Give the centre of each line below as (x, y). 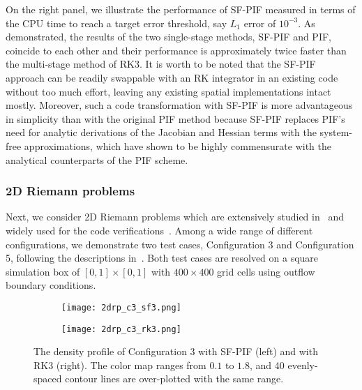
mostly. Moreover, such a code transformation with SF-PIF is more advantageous (179, 105)
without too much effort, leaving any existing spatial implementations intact (168, 91)
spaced (48, 378)
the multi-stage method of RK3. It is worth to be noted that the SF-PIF (161, 64)
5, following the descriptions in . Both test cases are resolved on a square (162, 258)
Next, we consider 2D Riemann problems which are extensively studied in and (175, 217)
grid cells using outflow (266, 271)
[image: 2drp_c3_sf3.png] (121, 307)
